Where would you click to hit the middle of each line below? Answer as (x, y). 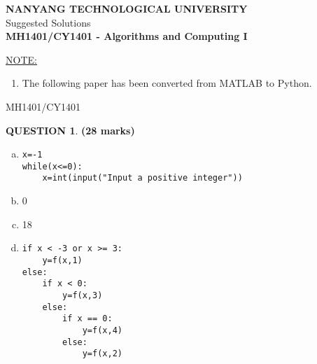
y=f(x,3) (83, 295)
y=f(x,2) (102, 354)
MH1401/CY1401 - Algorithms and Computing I (127, 36)
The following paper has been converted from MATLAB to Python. (167, 83)
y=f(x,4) (102, 330)
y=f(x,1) (62, 260)
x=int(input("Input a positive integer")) (142, 178)
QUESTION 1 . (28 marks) (70, 130)
